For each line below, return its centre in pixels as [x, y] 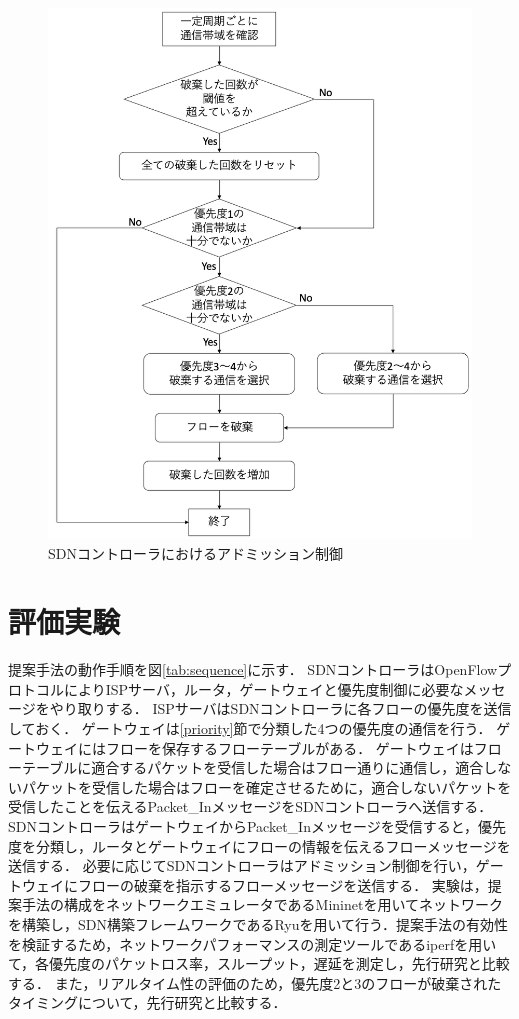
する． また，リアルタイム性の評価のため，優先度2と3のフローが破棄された [255, 982]
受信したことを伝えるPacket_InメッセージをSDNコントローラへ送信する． [250, 806]
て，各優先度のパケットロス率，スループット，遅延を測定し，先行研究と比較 [259, 963]
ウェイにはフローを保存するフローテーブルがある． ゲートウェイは [254, 747]
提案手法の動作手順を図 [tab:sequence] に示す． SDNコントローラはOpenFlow [253, 669]
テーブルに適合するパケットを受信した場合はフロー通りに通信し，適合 [252, 767]
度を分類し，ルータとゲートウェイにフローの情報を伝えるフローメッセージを [259, 845]
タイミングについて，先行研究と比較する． [147, 1002]
